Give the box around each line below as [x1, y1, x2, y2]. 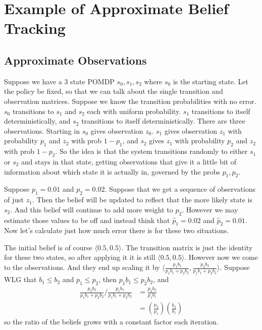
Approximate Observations [4, 52, 147, 68]
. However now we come [184, 252, 258, 262]
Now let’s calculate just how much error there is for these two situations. [4, 225, 229, 236]
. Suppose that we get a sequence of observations [104, 184, 256, 194]
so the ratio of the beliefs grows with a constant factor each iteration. [4, 316, 219, 327]
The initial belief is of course [4, 242, 92, 252]
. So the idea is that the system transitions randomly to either [55, 146, 248, 156]
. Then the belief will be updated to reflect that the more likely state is [32, 194, 252, 205]
